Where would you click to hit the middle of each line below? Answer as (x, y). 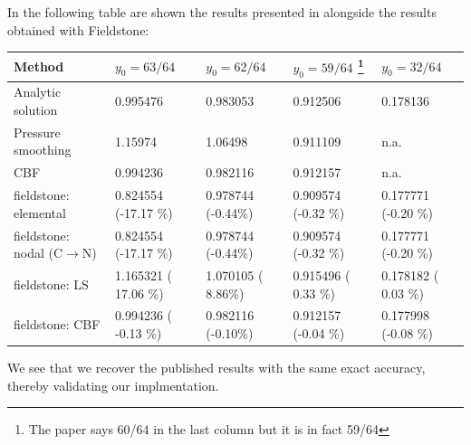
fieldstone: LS (51, 284)
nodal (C (38, 253)
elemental (40, 212)
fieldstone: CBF (57, 324)
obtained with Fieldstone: (78, 29)
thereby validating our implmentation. (113, 385)
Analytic (38, 92)
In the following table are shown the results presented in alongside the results (222, 12)
